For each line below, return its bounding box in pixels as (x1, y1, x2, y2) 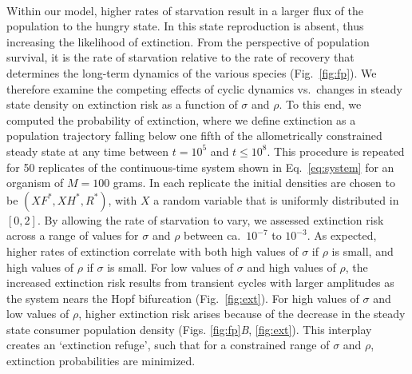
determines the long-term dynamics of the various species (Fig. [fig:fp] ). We (6, 64, 377, 81)
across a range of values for (6, 227, 139, 244)
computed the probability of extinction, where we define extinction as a (6, 111, 356, 128)
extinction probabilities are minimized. (6, 352, 196, 369)
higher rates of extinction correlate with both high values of (6, 242, 299, 259)
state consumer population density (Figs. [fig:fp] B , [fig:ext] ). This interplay (6, 320, 372, 337)
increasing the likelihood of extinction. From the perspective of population (6, 33, 370, 50)
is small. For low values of (107, 258, 234, 275)
